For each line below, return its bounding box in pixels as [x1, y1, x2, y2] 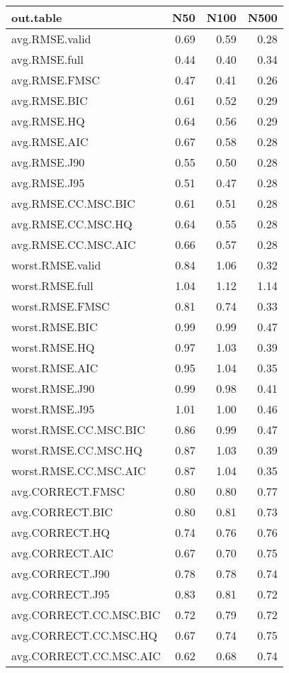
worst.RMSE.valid [11, 257, 101, 273]
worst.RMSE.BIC [11, 318, 98, 335]
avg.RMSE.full [11, 51, 84, 67]
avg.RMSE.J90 [11, 154, 85, 170]
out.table [11, 9, 62, 26]
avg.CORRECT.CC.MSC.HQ [11, 627, 158, 643]
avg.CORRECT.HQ [11, 524, 110, 540]
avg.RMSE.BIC [11, 92, 88, 109]
